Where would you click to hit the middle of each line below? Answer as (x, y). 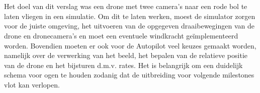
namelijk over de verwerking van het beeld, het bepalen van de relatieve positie (126, 55)
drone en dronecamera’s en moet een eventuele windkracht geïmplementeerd (121, 35)
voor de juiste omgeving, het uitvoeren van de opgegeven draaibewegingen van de (129, 26)
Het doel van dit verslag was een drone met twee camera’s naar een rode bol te (126, 6)
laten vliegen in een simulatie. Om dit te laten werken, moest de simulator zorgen (130, 16)
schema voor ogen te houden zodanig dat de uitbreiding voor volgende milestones (129, 75)
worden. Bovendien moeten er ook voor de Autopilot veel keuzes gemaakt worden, (130, 45)
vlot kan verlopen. (32, 84)
